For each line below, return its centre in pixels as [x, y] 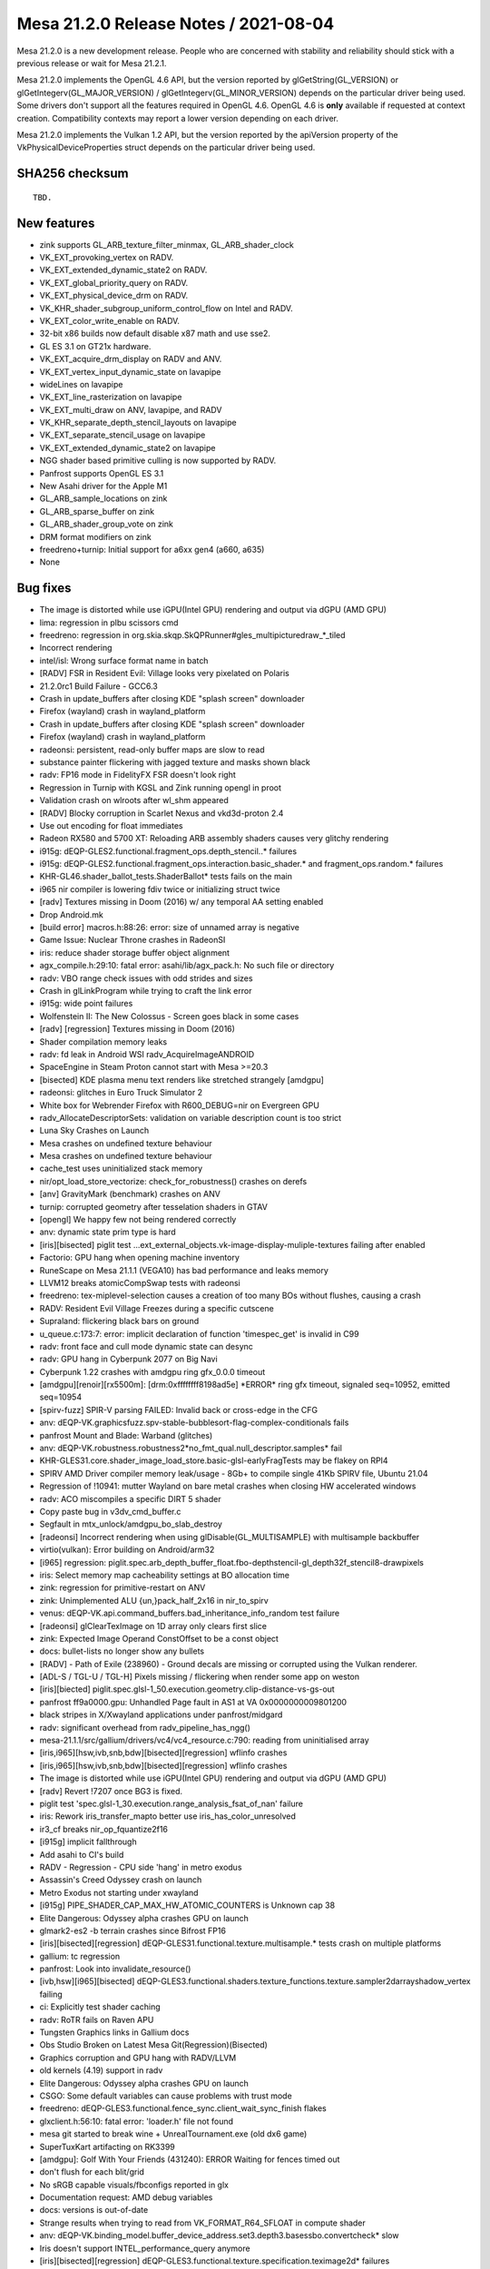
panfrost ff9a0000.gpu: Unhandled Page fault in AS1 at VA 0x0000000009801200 [193, 1702]
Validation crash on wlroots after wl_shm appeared [134, 801]
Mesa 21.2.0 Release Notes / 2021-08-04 [176, 24]
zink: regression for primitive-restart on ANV [122, 1587]
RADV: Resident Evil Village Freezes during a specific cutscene [157, 1308]
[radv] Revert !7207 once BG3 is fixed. [111, 1791]
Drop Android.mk [71, 914]
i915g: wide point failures [86, 1004]
